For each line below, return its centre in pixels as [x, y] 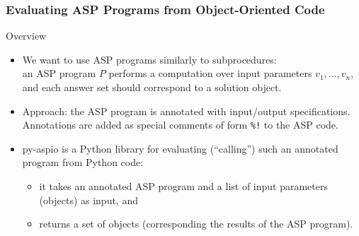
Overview [26, 36]
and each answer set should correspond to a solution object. [152, 87]
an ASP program [59, 73]
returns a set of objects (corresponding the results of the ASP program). [196, 224]
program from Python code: [83, 162]
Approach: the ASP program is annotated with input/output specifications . [186, 111]
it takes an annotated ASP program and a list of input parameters [184, 186]
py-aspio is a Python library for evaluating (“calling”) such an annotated [180, 148]
